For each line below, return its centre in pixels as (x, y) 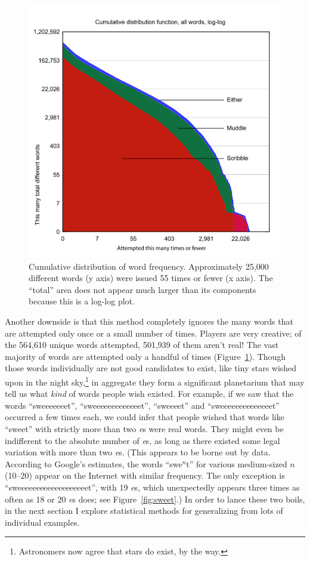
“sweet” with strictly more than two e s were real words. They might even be (144, 428)
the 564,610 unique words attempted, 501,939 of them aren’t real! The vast (142, 345)
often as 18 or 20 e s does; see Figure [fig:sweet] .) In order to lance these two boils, (155, 499)
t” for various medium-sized (237, 463)
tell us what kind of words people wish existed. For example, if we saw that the (149, 394)
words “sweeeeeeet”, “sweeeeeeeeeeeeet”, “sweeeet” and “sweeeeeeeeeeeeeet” (142, 405)
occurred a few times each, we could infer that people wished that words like (145, 417)
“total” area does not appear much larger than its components (142, 289)
